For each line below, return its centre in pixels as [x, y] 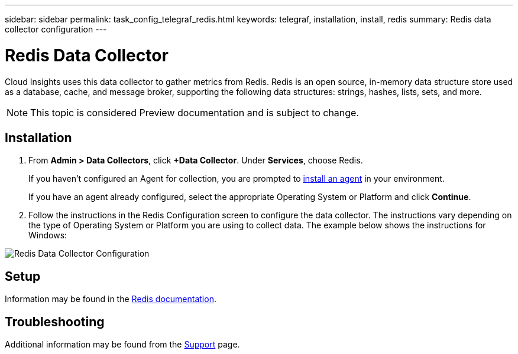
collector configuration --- [56, 29]
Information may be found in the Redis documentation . [111, 299]
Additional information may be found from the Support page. [122, 345]
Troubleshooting [55, 322]
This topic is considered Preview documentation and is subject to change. [195, 112]
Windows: [48, 235]
